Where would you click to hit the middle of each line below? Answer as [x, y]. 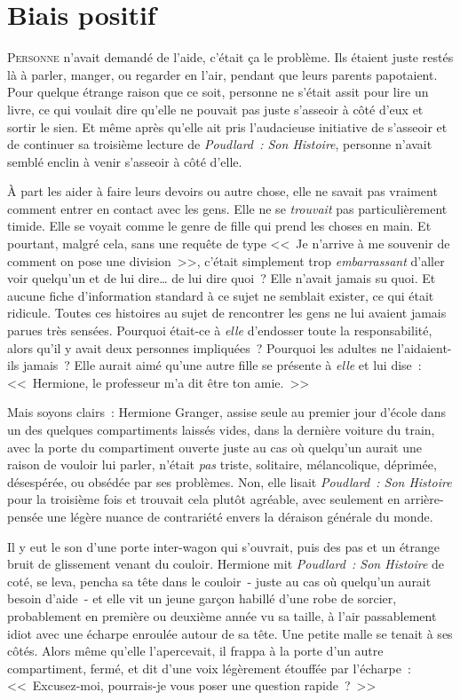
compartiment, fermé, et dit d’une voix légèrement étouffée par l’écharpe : [209, 668]
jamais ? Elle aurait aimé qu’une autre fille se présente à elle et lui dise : [222, 365]
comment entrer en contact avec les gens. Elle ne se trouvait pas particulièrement [227, 208]
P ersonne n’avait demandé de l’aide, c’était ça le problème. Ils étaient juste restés [230, 57]
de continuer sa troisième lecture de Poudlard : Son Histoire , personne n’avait [220, 144]
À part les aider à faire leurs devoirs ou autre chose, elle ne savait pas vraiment [222, 191]
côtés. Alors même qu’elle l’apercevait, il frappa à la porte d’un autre [195, 651]
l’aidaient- [424, 347]
